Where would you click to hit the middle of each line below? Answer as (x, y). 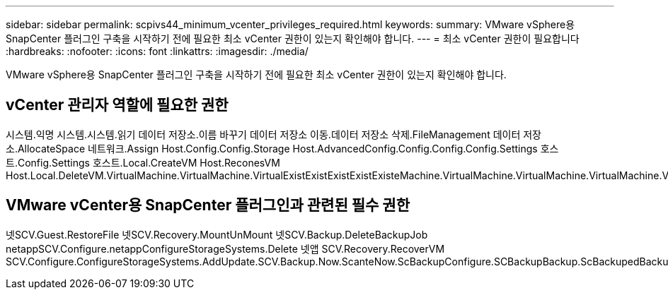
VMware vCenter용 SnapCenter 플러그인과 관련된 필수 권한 (208, 205)
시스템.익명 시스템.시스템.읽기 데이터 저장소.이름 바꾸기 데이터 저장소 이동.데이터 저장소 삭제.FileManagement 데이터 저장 (273, 134)
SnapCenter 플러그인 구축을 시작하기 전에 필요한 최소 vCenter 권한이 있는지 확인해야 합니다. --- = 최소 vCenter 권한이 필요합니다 (293, 38)
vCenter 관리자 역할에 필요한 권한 (117, 105)
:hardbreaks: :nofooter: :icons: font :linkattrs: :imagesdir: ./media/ (157, 51)
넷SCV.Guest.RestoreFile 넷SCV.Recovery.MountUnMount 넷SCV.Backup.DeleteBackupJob (217, 234)
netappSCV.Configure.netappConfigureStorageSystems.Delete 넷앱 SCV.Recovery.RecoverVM (225, 248)
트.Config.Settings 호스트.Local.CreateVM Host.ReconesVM (143, 162)
